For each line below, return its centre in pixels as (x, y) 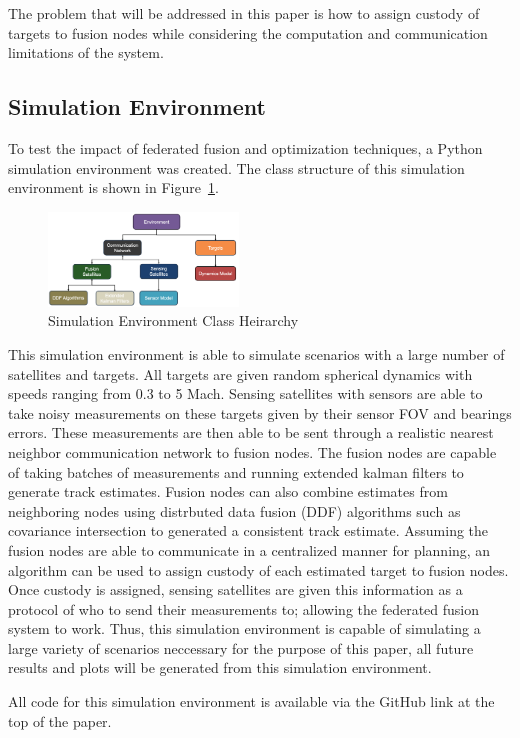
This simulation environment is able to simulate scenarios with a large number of (256, 353)
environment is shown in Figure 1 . (113, 187)
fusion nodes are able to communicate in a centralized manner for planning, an (249, 549)
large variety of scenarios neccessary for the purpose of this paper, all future (241, 647)
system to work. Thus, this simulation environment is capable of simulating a (244, 628)
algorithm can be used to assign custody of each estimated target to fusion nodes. (258, 569)
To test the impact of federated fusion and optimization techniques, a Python (245, 147)
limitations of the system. (86, 52)
